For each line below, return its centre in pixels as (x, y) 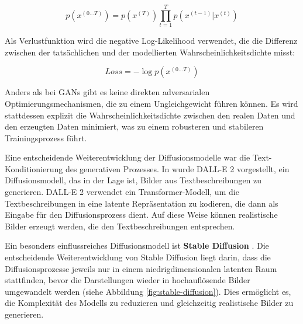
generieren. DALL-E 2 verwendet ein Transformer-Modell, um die (122, 192)
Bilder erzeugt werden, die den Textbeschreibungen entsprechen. (120, 226)
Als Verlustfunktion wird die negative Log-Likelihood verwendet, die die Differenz (151, 41)
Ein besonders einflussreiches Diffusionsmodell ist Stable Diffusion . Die (137, 245)
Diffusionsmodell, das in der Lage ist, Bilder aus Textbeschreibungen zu (133, 180)
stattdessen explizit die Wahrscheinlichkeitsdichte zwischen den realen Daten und (150, 115)
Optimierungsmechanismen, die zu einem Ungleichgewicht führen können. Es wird (151, 103)
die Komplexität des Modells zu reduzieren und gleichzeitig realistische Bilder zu (149, 303)
